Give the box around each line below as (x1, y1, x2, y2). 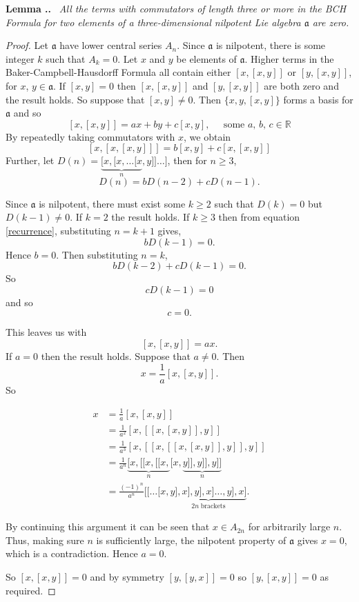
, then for (167, 153, 207, 168)
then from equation (218, 210, 300, 224)
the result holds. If (111, 210, 190, 224)
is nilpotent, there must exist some (39, 196, 186, 210)
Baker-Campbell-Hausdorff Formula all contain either (6, 65, 231, 79)
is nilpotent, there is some (215, 38, 326, 52)
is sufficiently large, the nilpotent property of (96, 532, 287, 547)
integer (6, 51, 35, 66)
